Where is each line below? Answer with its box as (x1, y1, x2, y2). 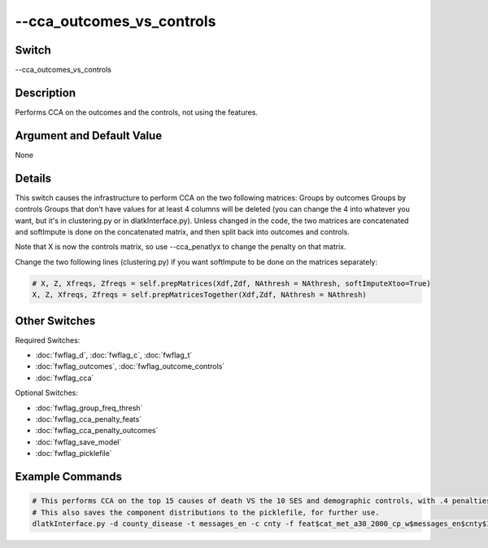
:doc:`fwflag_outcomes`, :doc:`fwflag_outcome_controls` (35, 362, 225, 371)
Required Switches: (15, 335, 81, 345)
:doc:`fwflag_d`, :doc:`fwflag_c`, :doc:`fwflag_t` (35, 350, 193, 360)
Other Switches (15, 313, 96, 327)
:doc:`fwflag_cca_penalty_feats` (35, 414, 142, 423)
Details (15, 171, 52, 185)
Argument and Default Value (15, 129, 163, 142)
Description (15, 85, 76, 99)
